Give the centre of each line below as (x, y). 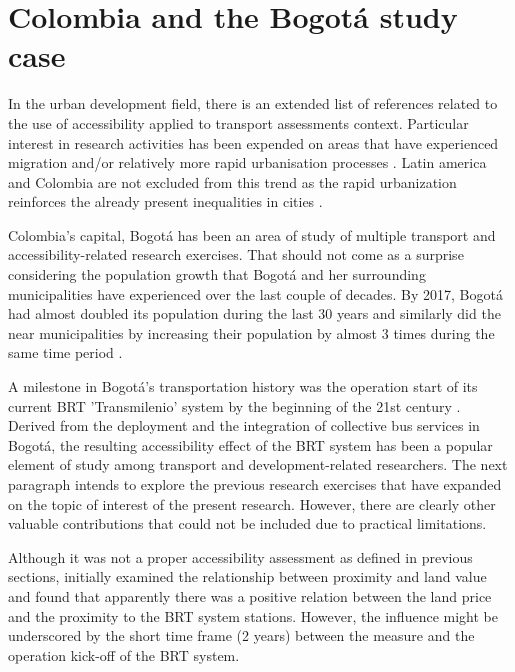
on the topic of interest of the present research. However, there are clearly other (252, 503)
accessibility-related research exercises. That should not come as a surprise (236, 254)
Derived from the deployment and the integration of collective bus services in (244, 425)
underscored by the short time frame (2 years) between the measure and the (241, 635)
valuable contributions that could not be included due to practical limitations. (247, 523)
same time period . (65, 352)
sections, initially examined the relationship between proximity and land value (247, 576)
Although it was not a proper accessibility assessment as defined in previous (240, 556)
